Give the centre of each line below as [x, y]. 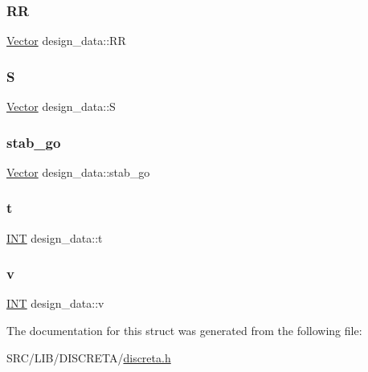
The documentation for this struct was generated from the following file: [184, 331]
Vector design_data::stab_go [78, 172]
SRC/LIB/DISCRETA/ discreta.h [89, 357]
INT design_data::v [55, 303]
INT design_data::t [55, 237]
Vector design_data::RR [66, 41]
